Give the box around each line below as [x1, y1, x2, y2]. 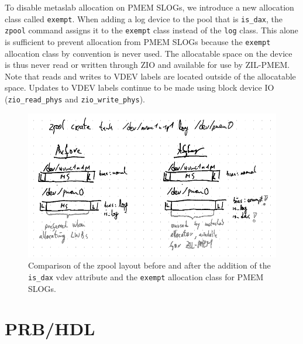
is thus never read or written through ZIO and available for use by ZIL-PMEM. [5, 59, 290, 71]
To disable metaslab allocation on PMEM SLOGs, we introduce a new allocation [5, 1, 294, 13]
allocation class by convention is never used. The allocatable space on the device [5, 47, 292, 59]
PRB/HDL [5, 317, 95, 340]
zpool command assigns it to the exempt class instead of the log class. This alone [5, 24, 298, 36]
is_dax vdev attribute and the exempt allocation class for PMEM [28, 270, 264, 283]
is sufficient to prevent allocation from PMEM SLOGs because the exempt [5, 35, 271, 47]
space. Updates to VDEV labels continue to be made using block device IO [5, 81, 274, 94]
